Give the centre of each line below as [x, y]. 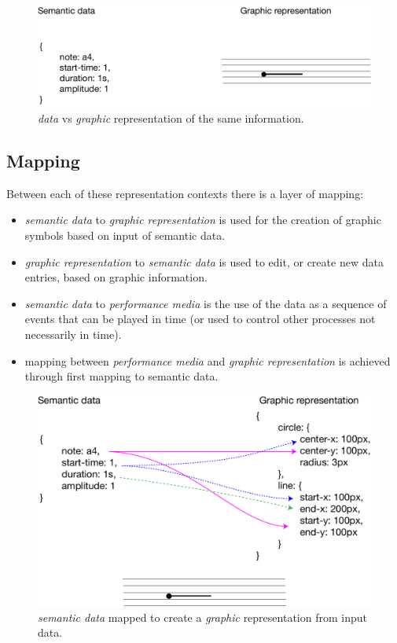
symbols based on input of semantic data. [125, 235]
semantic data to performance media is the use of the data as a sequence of [206, 303]
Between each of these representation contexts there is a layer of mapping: [185, 193]
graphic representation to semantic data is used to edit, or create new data [204, 261]
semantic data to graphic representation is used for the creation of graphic [203, 220]
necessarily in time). [73, 334]
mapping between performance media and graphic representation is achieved [208, 360]
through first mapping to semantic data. [121, 376]
